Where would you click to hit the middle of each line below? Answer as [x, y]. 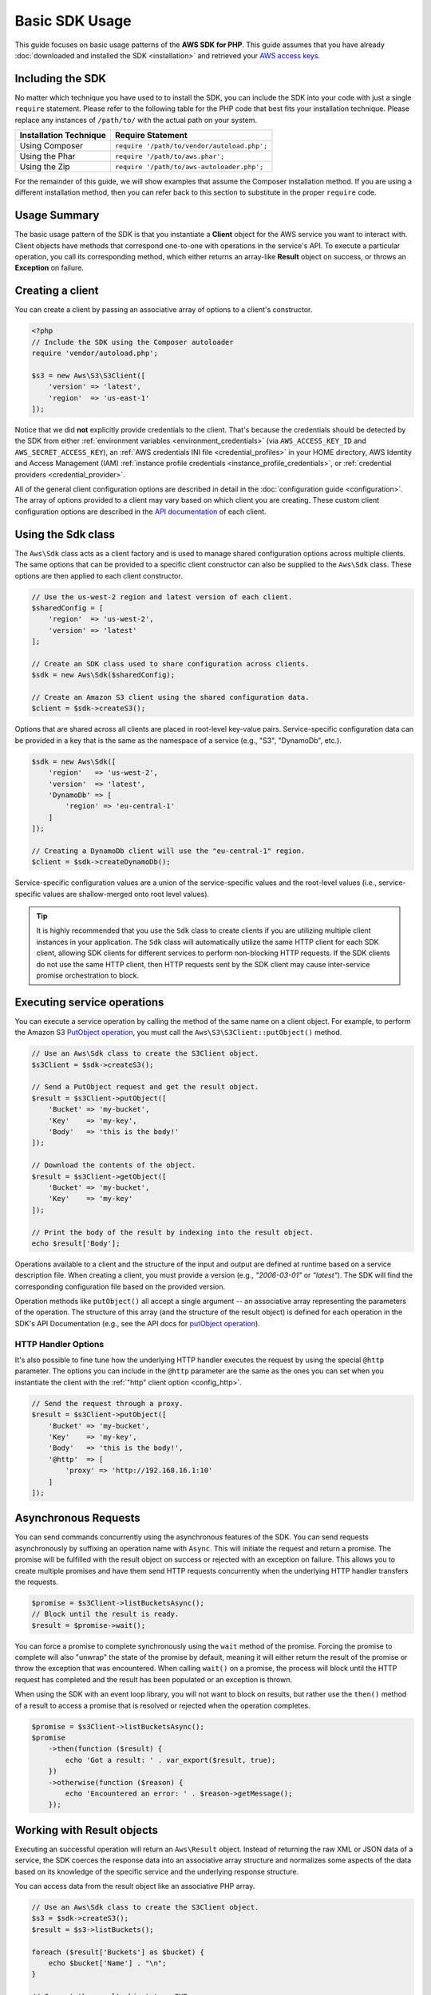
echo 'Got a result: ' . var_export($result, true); [170, 1760]
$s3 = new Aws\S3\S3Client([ [89, 375]
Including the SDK [61, 79]
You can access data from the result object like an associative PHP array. [135, 1886]
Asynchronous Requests [77, 1518]
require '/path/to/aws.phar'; [170, 156]
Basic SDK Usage [73, 21]
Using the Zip [45, 167]
